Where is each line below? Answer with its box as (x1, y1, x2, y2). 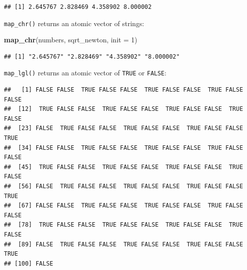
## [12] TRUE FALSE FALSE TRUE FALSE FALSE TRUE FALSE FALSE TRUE (4, 105, 243, 113)
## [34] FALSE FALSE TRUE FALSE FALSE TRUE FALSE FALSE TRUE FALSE (4, 144, 243, 151)
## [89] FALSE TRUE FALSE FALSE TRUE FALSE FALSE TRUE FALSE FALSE (4, 240, 243, 248)
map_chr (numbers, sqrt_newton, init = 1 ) (4, 34, 137, 45)
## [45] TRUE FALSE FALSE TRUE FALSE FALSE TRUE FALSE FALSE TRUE (4, 163, 243, 170)
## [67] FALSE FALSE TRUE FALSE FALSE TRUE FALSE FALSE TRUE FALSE (4, 202, 243, 209)
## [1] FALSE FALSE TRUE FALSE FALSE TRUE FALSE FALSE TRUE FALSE (4, 86, 243, 94)
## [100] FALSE (4, 260, 54, 267)
